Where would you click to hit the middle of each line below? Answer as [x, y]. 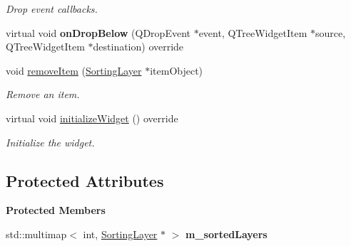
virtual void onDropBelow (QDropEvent [98, 32]
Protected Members [56, 210]
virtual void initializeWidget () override [92, 118]
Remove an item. [43, 94]
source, [331, 32]
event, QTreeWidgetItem [253, 32]
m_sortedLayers [227, 234]
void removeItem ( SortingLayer [74, 70]
